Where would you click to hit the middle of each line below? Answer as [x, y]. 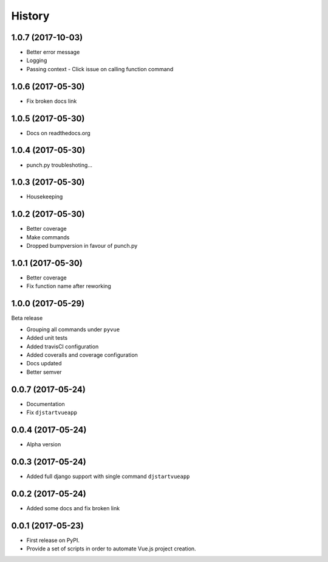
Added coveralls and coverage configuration [82, 355]
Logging [37, 60]
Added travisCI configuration [63, 346]
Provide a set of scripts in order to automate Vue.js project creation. [111, 549]
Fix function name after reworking [69, 286]
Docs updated [44, 364]
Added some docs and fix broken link [73, 508]
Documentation [46, 404]
